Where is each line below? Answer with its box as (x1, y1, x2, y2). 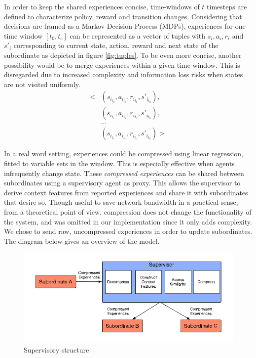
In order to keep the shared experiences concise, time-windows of (4, 1, 200, 11)
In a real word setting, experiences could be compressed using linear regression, (4, 148, 243, 159)
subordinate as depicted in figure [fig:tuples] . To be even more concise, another (4, 49, 242, 60)
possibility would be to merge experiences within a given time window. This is (4, 59, 240, 70)
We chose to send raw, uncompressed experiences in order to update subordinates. (4, 226, 253, 236)
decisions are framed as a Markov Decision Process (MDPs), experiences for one (4, 21, 246, 31)
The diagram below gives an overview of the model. (4, 235, 160, 246)
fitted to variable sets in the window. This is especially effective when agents (4, 158, 235, 169)
